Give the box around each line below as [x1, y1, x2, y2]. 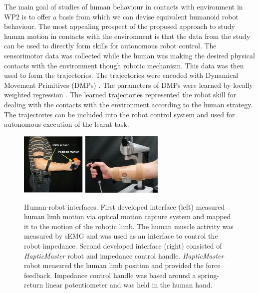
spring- [198, 270, 220, 280]
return [24, 280, 43, 290]
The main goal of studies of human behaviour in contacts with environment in [4, 1, 243, 11]
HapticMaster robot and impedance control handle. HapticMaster [24, 250, 224, 261]
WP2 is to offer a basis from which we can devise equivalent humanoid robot [4, 11, 239, 21]
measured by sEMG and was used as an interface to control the [24, 231, 218, 241]
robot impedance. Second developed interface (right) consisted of [24, 241, 222, 251]
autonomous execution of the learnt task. [4, 119, 129, 129]
